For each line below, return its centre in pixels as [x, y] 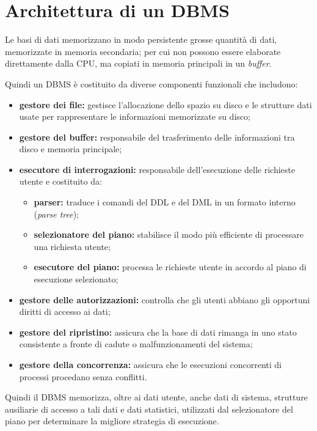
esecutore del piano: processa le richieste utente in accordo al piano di [170, 267]
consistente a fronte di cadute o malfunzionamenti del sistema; [136, 344]
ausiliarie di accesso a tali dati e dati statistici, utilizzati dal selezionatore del [149, 409]
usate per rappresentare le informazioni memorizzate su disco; [135, 116]
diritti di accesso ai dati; [65, 311]
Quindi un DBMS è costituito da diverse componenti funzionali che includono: [151, 83]
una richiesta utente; [72, 246]
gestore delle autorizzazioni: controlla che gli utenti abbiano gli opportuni [165, 299]
